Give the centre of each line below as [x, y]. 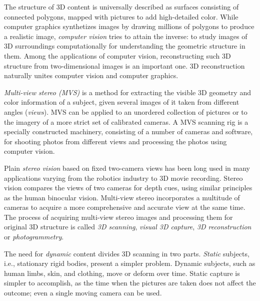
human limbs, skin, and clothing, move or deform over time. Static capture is [122, 273]
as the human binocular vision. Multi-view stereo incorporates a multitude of [122, 197]
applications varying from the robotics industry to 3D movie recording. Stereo [123, 178]
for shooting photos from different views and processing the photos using [115, 141]
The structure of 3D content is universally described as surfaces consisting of [121, 7]
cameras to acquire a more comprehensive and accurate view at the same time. [125, 207]
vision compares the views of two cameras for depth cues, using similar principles [128, 188]
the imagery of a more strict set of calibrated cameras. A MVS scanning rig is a [126, 121]
